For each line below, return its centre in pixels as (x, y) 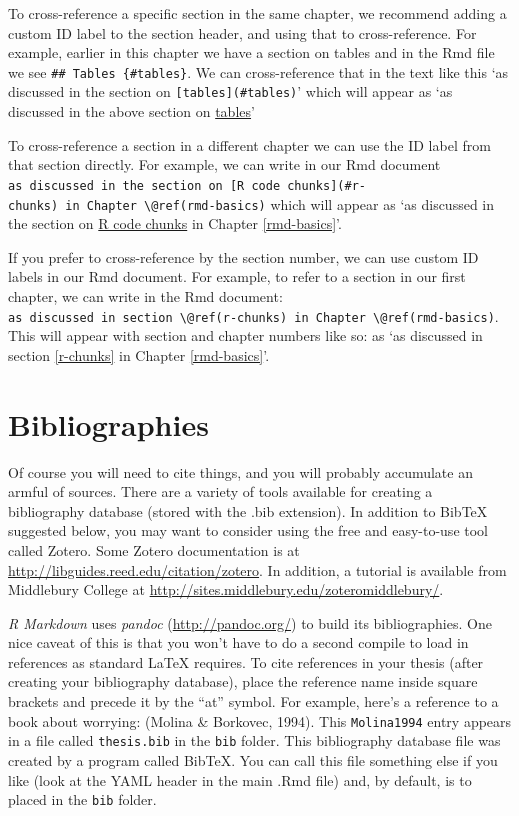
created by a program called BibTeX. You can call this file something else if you (253, 759)
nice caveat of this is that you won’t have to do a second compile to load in (238, 642)
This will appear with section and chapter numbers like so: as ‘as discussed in (245, 335)
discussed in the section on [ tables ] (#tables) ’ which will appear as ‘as (230, 91)
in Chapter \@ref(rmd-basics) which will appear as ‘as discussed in (280, 203)
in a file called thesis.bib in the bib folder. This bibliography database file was (254, 740)
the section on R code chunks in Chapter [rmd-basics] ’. (175, 223)
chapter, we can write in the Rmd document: (145, 295)
